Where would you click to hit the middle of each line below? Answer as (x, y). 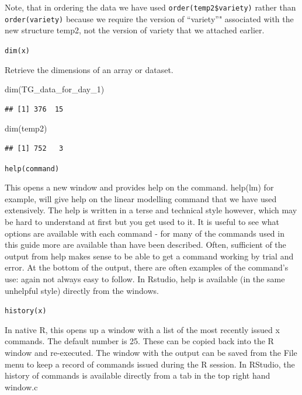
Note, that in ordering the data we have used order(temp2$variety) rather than (150, 7)
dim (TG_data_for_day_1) (55, 89)
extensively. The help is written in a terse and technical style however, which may (151, 210)
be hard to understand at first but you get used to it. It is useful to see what (142, 221)
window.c (21, 387)
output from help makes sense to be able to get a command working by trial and (149, 256)
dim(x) (17, 51)
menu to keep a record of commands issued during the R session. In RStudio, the (150, 364)
